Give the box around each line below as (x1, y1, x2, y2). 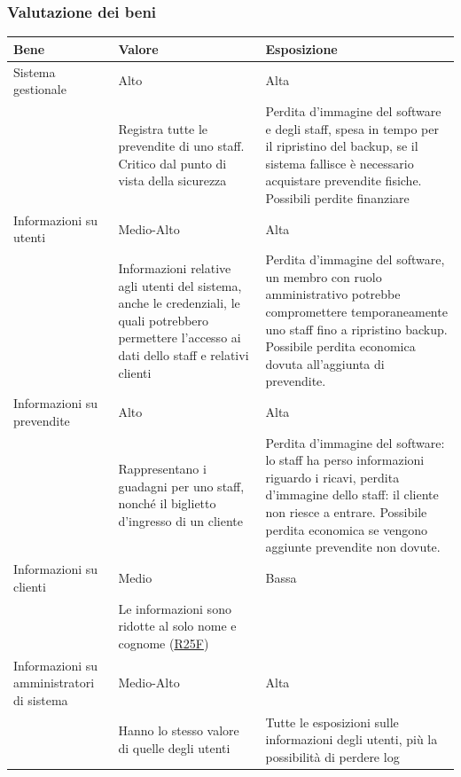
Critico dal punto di (118, 153, 227, 172)
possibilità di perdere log (265, 747, 400, 765)
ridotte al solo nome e (118, 616, 237, 635)
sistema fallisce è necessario (265, 153, 414, 172)
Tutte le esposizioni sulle (265, 712, 399, 731)
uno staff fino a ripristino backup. (265, 319, 448, 338)
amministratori (13, 673, 95, 692)
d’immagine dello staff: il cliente (265, 485, 439, 504)
